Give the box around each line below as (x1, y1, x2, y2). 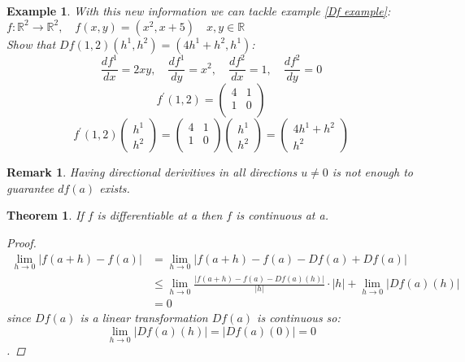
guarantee (7, 179, 54, 196)
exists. (99, 179, 130, 196)
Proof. (7, 233, 37, 251)
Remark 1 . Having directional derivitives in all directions (7, 164, 298, 181)
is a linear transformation (80, 309, 208, 326)
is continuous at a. (236, 207, 328, 224)
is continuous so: (257, 309, 341, 326)
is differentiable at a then (97, 207, 223, 224)
